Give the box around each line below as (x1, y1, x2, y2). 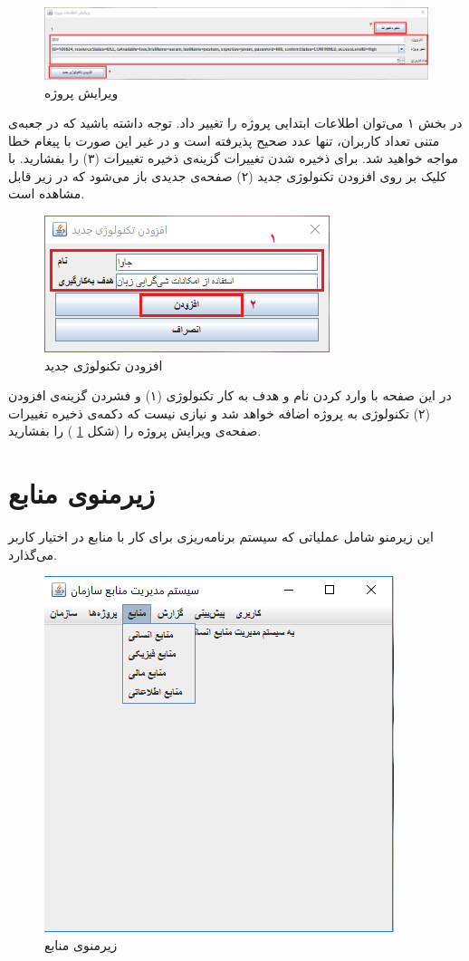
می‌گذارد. (8, 544, 57, 563)
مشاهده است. (8, 184, 85, 203)
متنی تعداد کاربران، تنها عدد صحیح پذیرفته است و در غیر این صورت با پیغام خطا (8, 130, 440, 149)
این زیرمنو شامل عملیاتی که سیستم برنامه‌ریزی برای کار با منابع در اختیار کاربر (8, 527, 434, 546)
